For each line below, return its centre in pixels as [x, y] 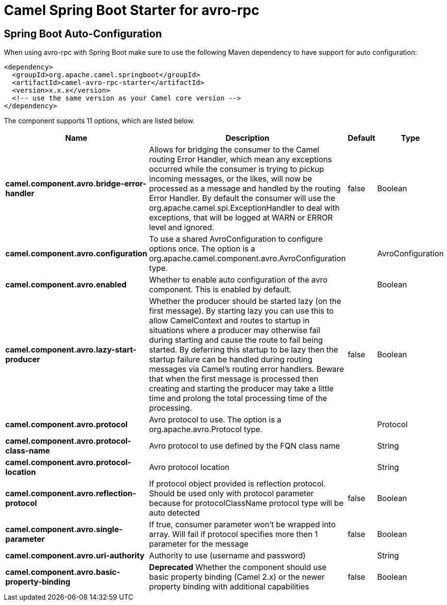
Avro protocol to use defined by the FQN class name [245, 446]
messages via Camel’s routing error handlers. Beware [247, 369]
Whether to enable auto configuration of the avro [238, 280]
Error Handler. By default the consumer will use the [242, 198]
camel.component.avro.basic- [63, 572]
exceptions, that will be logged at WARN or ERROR [241, 218]
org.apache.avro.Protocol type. [206, 429]
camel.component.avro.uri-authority [75, 556]
